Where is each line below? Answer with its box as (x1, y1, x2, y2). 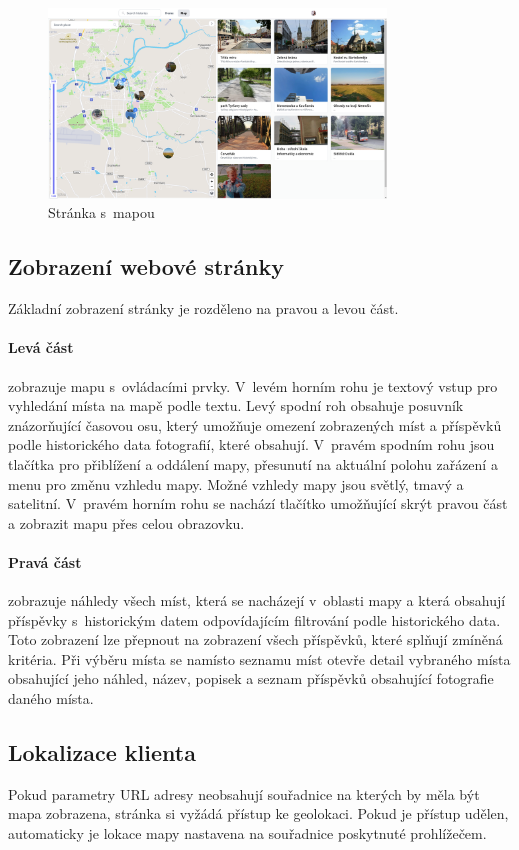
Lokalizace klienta (8, 737, 196, 768)
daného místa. (8, 688, 94, 709)
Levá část (8, 337, 74, 358)
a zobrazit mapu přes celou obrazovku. (8, 512, 245, 533)
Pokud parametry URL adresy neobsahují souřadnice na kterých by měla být (8, 783, 480, 804)
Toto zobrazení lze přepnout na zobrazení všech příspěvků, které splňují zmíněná (8, 629, 503, 650)
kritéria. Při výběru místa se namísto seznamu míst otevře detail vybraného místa (8, 648, 511, 669)
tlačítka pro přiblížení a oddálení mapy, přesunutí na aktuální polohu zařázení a (8, 453, 498, 474)
